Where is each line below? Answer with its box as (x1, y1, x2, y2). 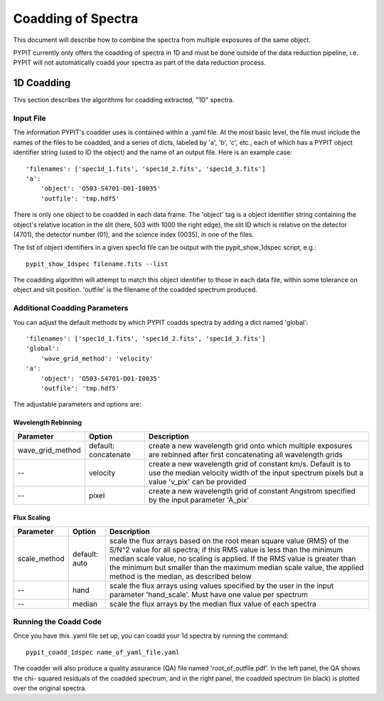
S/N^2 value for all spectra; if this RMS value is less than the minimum (109, 545, 343, 555)
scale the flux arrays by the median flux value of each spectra (109, 599, 316, 609)
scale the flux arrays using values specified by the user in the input (109, 580, 334, 590)
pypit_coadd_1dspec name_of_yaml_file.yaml (26, 648, 180, 656)
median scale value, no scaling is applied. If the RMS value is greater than (109, 553, 356, 563)
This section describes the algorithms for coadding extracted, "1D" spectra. (13, 96, 235, 105)
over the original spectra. (13, 684, 87, 692)
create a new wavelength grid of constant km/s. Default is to (148, 459, 351, 469)
